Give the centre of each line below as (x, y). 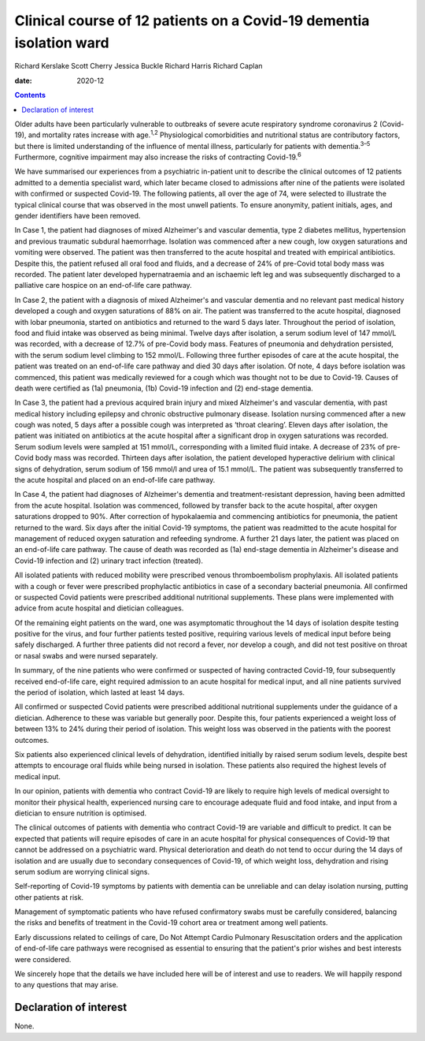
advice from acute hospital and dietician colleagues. (99, 608)
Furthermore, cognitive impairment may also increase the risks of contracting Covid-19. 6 (158, 156)
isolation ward (62, 43)
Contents (30, 95)
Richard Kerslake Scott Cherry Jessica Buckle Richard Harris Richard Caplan (139, 66)
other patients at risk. (49, 897)
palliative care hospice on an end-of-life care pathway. (103, 285)
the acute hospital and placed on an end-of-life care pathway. (115, 480)
